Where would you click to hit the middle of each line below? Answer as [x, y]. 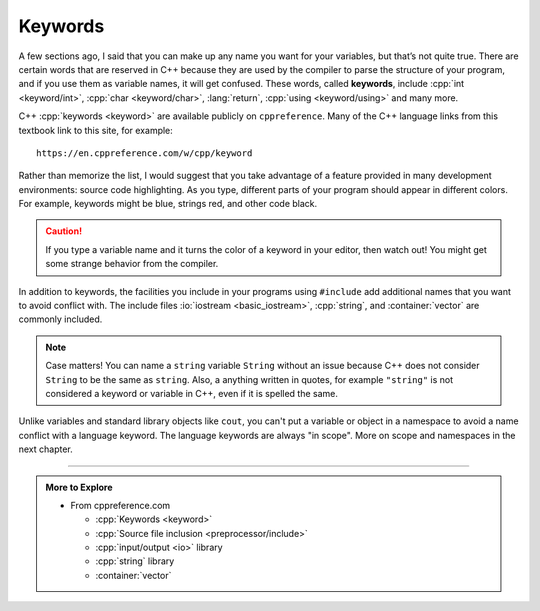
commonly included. [60, 319]
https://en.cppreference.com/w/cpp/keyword [144, 153]
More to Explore [79, 487]
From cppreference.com [120, 505]
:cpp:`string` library [135, 561]
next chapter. [46, 449]
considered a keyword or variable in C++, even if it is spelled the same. [192, 393]
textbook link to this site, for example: [96, 130]
